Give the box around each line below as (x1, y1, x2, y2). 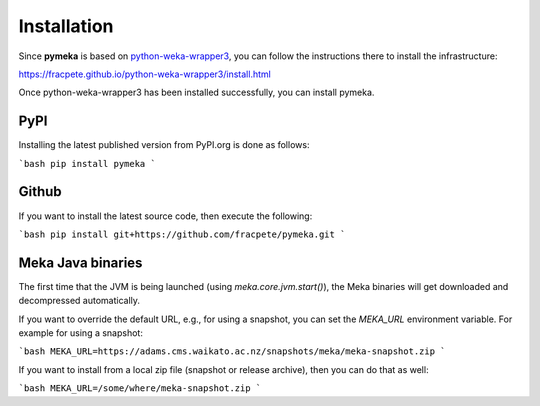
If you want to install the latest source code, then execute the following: (18, 210, 313, 222)
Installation (18, 15, 114, 37)
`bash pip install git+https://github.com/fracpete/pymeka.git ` (18, 228, 346, 240)
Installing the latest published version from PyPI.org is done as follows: (18, 139, 310, 151)
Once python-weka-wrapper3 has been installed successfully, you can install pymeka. (18, 86, 375, 99)
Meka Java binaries (18, 254, 143, 271)
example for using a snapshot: (18, 327, 144, 339)
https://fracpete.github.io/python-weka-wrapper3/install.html (18, 68, 272, 80)
